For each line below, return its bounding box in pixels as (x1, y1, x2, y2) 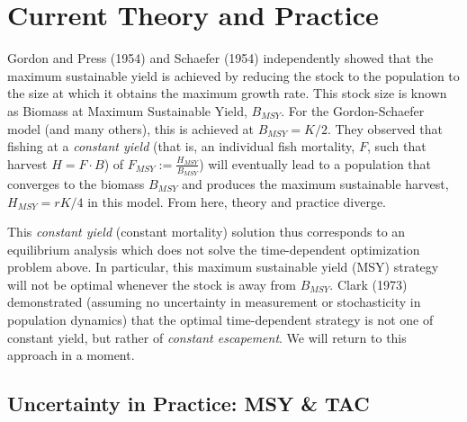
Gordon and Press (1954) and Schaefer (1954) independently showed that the (7, 49, 434, 67)
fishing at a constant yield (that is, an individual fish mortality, (7, 137, 355, 156)
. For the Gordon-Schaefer (281, 101, 425, 120)
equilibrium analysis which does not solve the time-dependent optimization (7, 239, 420, 258)
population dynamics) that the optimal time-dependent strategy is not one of (7, 310, 434, 329)
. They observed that (327, 119, 443, 138)
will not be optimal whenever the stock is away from (7, 274, 297, 293)
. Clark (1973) (329, 274, 408, 293)
